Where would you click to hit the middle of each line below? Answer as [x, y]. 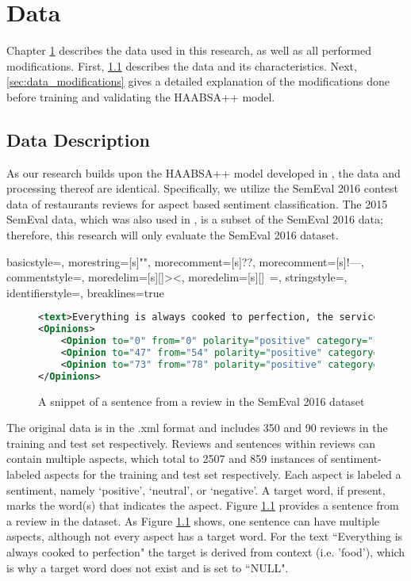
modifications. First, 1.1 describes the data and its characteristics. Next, [182, 65]
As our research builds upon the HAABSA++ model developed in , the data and [204, 172]
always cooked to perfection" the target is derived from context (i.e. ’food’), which [206, 552]
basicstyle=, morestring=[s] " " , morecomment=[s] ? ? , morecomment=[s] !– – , [185, 261]
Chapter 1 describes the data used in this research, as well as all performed [189, 50]
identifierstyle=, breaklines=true [85, 292]
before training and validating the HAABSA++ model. [141, 96]
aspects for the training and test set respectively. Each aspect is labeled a [223, 474]
